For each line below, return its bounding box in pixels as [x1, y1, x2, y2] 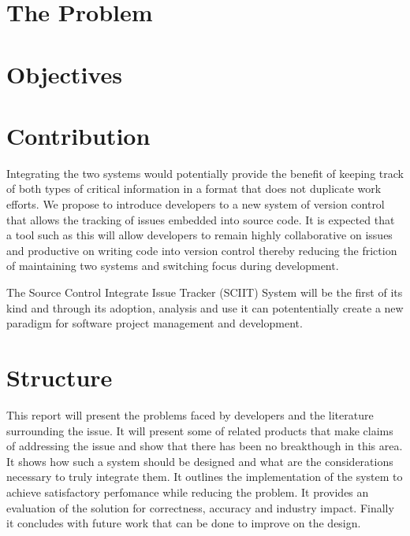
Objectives [6, 57, 122, 90]
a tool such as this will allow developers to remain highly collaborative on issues [6, 227, 393, 243]
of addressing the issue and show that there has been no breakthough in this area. [6, 438, 403, 454]
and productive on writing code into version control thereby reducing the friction [6, 242, 397, 258]
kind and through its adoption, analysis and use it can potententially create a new [6, 299, 404, 316]
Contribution [6, 119, 151, 151]
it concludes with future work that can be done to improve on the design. [6, 515, 361, 531]
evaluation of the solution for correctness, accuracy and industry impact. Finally [6, 499, 394, 516]
